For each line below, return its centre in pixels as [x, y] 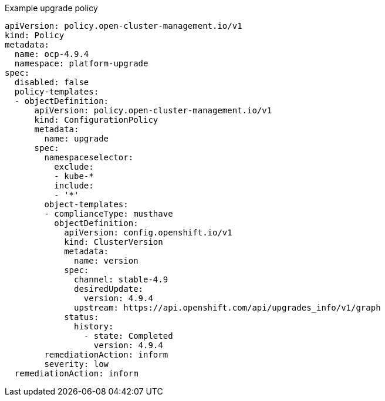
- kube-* [74, 176]
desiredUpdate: [109, 289]
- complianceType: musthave [109, 214]
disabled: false [52, 82]
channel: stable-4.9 [121, 279]
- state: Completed [128, 336]
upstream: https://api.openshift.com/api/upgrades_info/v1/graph [227, 308]
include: [74, 186]
